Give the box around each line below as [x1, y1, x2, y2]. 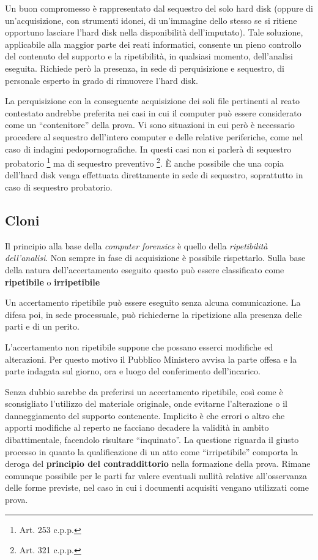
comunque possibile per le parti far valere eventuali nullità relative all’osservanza [5, 469, 308, 482]
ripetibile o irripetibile [5, 275, 100, 288]
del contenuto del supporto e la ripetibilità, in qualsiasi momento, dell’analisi [5, 50, 293, 62]
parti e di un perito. [5, 320, 79, 333]
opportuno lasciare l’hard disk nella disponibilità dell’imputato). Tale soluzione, [5, 26, 303, 39]
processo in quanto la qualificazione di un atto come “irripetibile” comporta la [5, 445, 298, 458]
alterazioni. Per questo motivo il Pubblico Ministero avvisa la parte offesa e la [5, 352, 297, 365]
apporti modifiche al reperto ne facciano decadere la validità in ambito [5, 421, 269, 434]
